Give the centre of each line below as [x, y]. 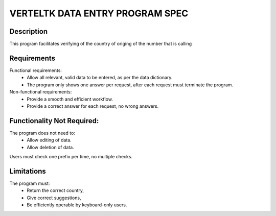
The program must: [30, 183]
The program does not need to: [42, 133]
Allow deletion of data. [50, 147]
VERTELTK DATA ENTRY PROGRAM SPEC [99, 13]
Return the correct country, [55, 190]
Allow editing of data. [49, 140]
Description [29, 31]
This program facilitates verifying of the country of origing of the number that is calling [101, 44]
